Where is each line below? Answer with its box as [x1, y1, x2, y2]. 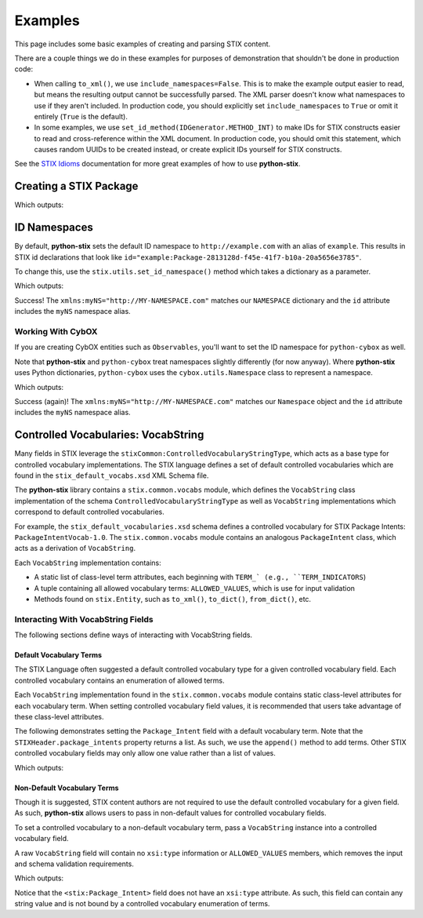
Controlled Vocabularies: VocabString [14, 428, 204, 442]
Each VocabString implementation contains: [14, 558, 161, 567]
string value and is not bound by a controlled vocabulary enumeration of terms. [14, 899, 270, 909]
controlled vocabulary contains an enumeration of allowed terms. [14, 676, 225, 685]
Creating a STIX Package [14, 180, 139, 193]
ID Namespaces [14, 220, 93, 235]
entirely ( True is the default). [34, 111, 128, 121]
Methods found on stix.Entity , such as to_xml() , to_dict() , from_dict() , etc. [34, 594, 312, 603]
